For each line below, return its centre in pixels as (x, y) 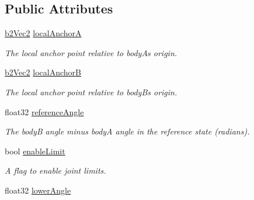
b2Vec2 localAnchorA (43, 33)
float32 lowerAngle (38, 190)
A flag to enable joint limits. (55, 170)
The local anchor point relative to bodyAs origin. (91, 52)
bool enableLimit (35, 151)
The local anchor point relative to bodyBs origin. (91, 92)
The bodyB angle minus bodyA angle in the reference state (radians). (127, 131)
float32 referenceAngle (44, 111)
